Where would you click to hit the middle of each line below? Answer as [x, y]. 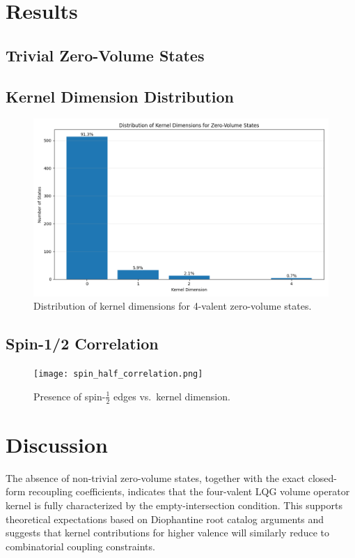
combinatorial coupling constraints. [80, 546]
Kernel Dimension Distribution [120, 96]
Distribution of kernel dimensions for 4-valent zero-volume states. [173, 306]
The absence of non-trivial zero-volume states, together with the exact [156, 477]
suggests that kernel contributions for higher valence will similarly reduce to [167, 533]
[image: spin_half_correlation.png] [118, 374]
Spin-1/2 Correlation [82, 344]
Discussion [57, 444]
